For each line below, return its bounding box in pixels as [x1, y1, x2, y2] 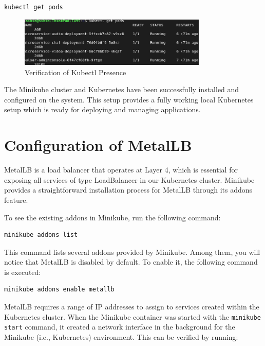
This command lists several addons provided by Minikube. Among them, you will [4, 246, 260, 257]
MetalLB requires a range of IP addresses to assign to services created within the [4, 301, 259, 312]
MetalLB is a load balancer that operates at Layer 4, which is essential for [4, 164, 238, 175]
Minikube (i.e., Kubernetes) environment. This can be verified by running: [4, 331, 238, 342]
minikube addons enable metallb [4, 286, 115, 293]
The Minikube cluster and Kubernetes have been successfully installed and [4, 84, 239, 95]
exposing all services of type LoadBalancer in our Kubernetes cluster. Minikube [4, 174, 255, 185]
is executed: [4, 266, 41, 277]
